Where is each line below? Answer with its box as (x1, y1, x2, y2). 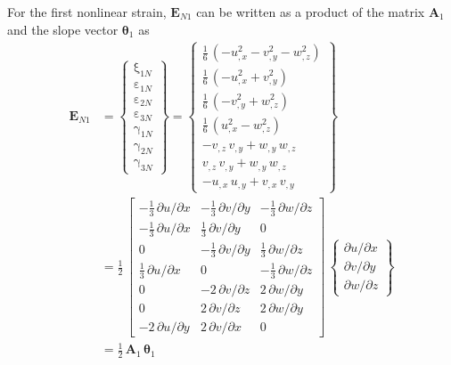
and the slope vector (7, 20, 119, 38)
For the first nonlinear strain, (7, 3, 167, 20)
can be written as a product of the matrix (196, 3, 425, 20)
